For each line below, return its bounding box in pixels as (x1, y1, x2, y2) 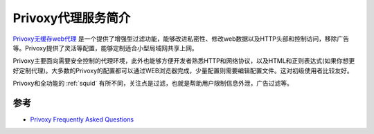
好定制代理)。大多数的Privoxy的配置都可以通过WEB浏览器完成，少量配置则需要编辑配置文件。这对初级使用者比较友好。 (12, 66, 353, 75)
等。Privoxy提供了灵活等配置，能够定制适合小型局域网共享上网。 (12, 44, 198, 52)
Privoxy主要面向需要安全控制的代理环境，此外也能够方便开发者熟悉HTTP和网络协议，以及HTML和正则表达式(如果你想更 (12, 57, 355, 65)
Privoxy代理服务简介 (12, 10, 131, 26)
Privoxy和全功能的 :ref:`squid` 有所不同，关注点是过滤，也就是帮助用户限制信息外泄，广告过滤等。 (12, 79, 294, 88)
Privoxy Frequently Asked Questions (30, 115, 134, 124)
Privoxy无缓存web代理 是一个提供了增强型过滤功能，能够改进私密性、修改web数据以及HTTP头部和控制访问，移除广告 (12, 35, 350, 43)
